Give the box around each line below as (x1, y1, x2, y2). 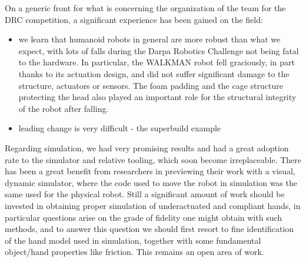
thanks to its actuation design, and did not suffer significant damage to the (18, 67, 290, 79)
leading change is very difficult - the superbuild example (18, 122, 221, 134)
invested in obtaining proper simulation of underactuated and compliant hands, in (5, 199, 301, 211)
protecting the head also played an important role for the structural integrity (18, 91, 297, 103)
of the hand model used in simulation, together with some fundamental (5, 234, 261, 246)
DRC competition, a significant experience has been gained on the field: (5, 13, 263, 25)
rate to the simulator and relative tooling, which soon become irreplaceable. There (5, 153, 301, 165)
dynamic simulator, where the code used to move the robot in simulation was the (5, 176, 297, 188)
